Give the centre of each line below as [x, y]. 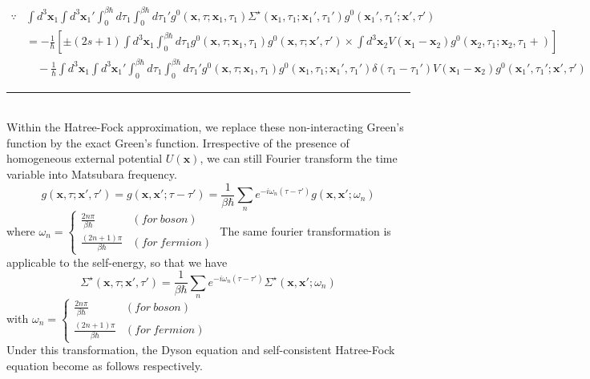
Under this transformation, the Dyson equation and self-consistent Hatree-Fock [201, 350]
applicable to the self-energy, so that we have [117, 262]
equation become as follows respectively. [105, 365]
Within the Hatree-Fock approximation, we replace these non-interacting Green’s [205, 127]
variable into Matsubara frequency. [92, 174]
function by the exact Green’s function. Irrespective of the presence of [178, 142]
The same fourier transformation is [305, 230]
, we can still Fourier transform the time [299, 158]
